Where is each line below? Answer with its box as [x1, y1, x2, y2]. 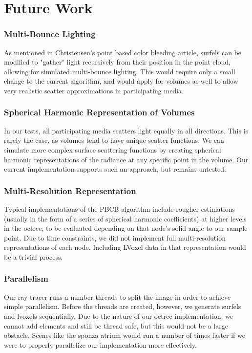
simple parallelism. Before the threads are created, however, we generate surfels [4, 301, 241, 311]
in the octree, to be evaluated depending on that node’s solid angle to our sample [4, 223, 248, 233]
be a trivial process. [4, 251, 63, 262]
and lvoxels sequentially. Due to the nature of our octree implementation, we [4, 310, 233, 321]
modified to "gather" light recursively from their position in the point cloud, [4, 57, 231, 67]
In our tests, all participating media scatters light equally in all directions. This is [4, 125, 249, 135]
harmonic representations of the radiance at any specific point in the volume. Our [4, 154, 249, 164]
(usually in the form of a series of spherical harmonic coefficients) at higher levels [4, 213, 247, 223]
